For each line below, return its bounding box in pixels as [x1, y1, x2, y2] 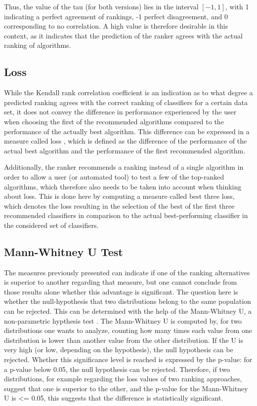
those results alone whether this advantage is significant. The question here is [4, 286, 238, 296]
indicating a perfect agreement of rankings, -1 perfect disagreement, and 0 [4, 11, 228, 21]
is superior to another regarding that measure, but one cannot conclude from [4, 277, 237, 287]
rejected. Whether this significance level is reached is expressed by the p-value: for [4, 354, 253, 365]
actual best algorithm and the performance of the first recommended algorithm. [4, 145, 246, 155]
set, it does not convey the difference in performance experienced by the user [4, 107, 237, 117]
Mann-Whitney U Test [4, 244, 123, 259]
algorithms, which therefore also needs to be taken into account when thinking [4, 181, 242, 191]
